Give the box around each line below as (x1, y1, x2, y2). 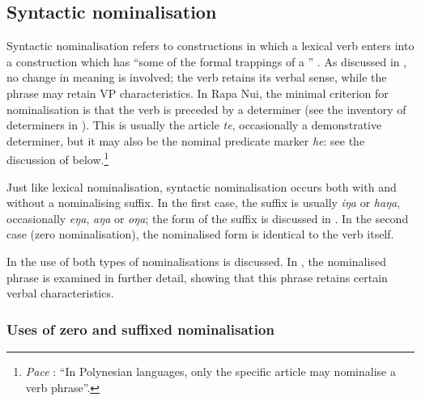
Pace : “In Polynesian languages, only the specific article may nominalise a (25, 362, 396, 379)
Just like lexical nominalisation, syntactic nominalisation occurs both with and (6, 178, 397, 195)
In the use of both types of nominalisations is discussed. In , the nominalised (6, 252, 386, 269)
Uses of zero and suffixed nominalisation (6, 319, 274, 339)
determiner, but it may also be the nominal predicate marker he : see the (6, 132, 365, 149)
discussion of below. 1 (6, 149, 109, 168)
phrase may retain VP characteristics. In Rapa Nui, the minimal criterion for (6, 84, 389, 101)
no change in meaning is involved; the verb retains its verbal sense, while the (6, 69, 387, 86)
